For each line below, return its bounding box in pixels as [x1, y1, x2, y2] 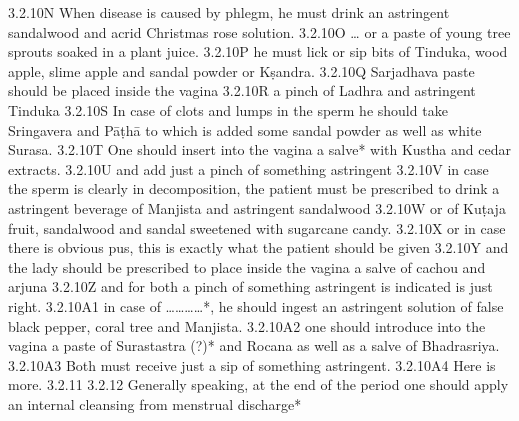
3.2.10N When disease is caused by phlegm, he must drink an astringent [8, 2, 450, 22]
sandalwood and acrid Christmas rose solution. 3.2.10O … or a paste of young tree [8, 21, 511, 42]
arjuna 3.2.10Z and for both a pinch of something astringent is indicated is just [8, 276, 493, 297]
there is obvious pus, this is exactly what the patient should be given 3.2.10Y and [8, 237, 509, 258]
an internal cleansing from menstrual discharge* [8, 393, 302, 414]
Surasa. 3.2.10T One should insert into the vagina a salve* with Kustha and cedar [8, 139, 511, 160]
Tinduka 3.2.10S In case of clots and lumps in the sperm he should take [8, 99, 448, 120]
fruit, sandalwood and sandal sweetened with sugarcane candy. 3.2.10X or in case [8, 217, 506, 238]
